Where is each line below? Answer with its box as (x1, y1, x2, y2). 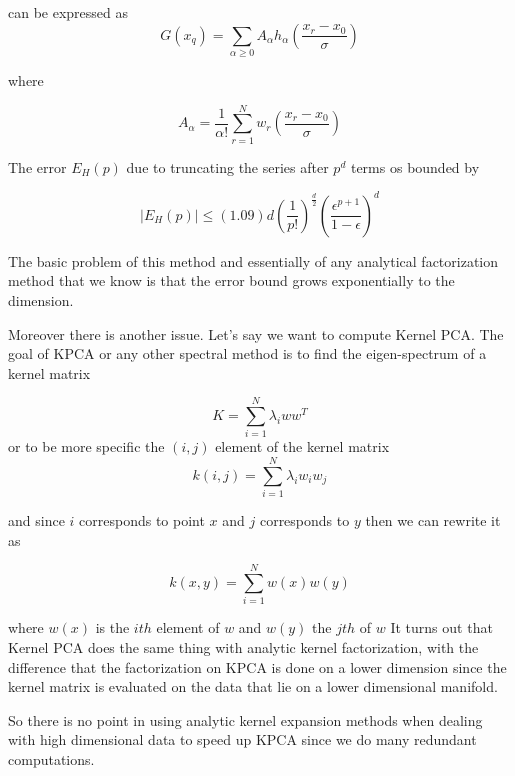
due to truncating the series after (126, 156, 329, 177)
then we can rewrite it (365, 510, 501, 531)
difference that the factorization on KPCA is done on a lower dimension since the (8, 656, 507, 677)
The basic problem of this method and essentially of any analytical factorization (8, 250, 499, 271)
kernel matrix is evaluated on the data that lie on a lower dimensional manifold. (8, 676, 498, 697)
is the (95, 617, 130, 638)
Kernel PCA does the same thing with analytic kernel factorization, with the (8, 637, 479, 658)
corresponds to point (79, 510, 205, 531)
